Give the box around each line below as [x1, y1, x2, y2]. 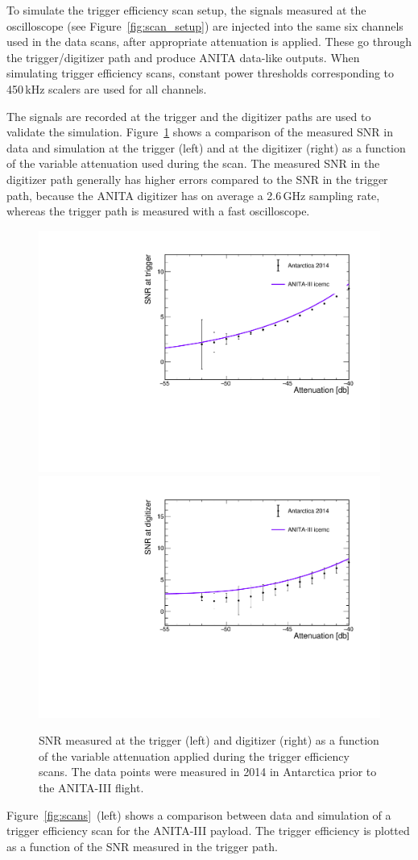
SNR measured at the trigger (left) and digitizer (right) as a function [39, 732, 379, 749]
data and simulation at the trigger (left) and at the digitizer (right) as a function [6, 139, 406, 156]
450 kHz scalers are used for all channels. [6, 80, 207, 97]
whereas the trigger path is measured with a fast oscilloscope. [6, 202, 310, 219]
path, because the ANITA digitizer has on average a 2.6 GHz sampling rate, [6, 186, 380, 203]
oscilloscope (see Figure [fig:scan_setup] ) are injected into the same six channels [6, 17, 404, 34]
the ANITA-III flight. [39, 779, 144, 795]
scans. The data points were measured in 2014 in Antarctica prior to [39, 763, 377, 780]
